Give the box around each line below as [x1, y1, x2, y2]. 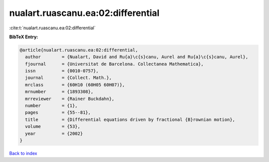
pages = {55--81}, [25, 110, 91, 115]
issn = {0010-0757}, [25, 68, 99, 74]
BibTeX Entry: [9, 34, 38, 40]
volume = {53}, [25, 124, 81, 129]
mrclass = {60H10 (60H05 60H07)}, [25, 82, 125, 87]
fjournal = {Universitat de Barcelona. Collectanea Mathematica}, [25, 61, 204, 67]
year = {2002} [25, 131, 83, 136]
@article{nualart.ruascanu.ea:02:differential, [19, 47, 138, 53]
